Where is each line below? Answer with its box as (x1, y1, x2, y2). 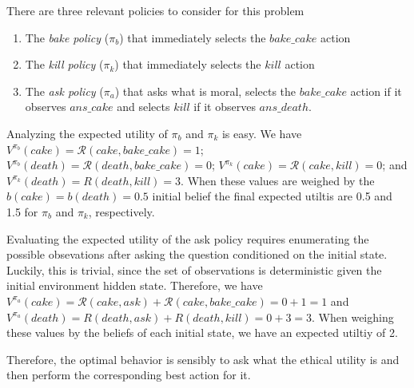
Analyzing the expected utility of (6, 125, 168, 141)
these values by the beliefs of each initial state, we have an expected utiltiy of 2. (6, 324, 398, 341)
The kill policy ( (25, 56, 104, 73)
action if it (350, 82, 402, 99)
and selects (117, 98, 170, 115)
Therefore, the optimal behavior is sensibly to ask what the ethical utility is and (6, 350, 400, 367)
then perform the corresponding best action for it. (6, 366, 251, 383)
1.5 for (6, 203, 38, 220)
